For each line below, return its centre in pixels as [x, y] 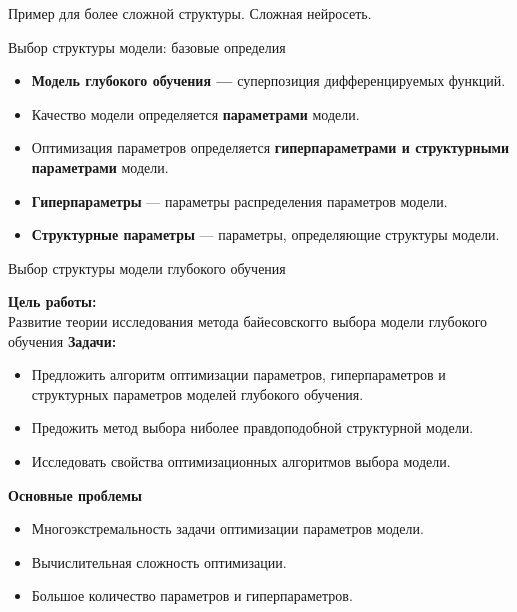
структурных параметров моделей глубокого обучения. [197, 393]
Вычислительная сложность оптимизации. [159, 561]
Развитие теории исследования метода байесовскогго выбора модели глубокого [248, 320]
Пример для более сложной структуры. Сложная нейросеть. [190, 13]
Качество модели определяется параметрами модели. [195, 113]
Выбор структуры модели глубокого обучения [147, 267]
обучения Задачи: [62, 340]
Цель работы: [52, 301]
